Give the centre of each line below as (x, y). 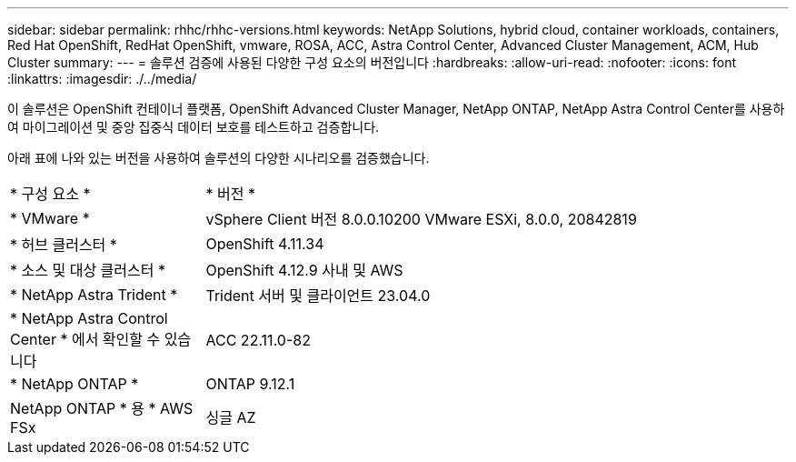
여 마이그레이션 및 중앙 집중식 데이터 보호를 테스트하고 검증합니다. (194, 127)
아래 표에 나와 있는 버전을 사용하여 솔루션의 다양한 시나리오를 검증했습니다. (219, 158)
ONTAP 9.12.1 (250, 384)
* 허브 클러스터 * (64, 245)
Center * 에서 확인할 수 (85, 339)
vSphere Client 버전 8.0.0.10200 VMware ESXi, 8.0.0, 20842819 (421, 219)
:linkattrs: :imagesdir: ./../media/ (102, 79)
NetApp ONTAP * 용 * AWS (102, 408)
